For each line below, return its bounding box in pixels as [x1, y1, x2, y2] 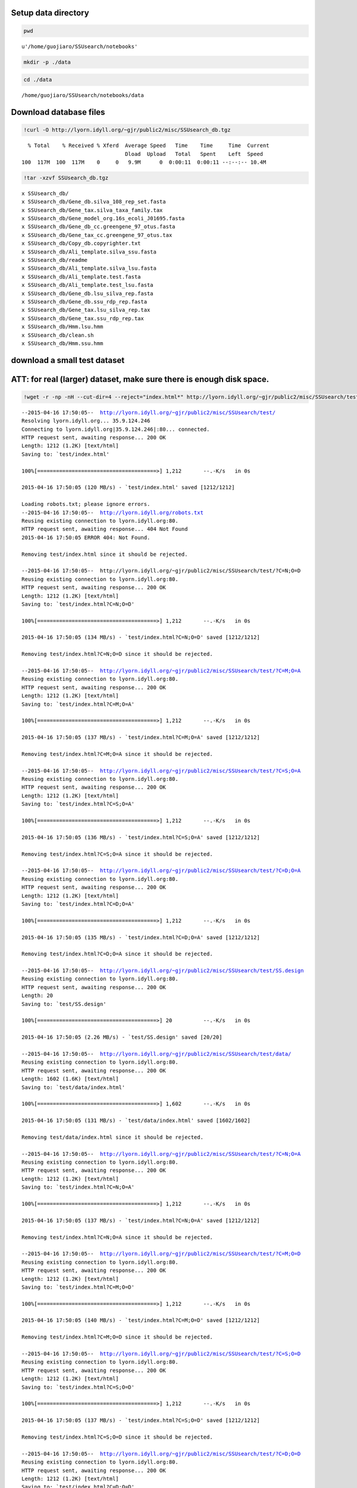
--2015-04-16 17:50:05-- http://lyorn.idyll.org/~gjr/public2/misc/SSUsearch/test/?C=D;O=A [21, 867, 301, 874]
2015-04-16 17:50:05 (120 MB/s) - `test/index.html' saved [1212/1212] [21, 484, 235, 491]
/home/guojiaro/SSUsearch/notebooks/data [21, 92, 144, 99]
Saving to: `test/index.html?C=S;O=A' [21, 801, 135, 808]
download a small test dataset [11, 355, 125, 365]
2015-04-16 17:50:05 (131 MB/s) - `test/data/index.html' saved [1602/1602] [21, 1117, 251, 1124]
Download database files [11, 107, 105, 117]
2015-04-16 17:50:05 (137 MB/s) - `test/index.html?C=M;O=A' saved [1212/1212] [21, 734, 260, 741]
